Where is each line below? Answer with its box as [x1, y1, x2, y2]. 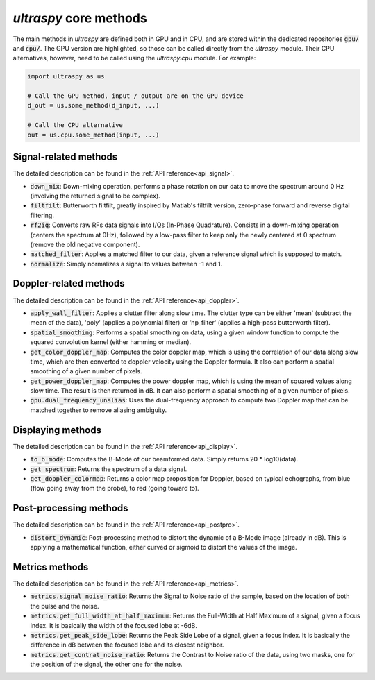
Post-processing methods [12, 502, 128, 514]
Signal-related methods [12, 151, 118, 163]
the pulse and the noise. [30, 602, 99, 610]
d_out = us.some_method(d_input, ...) [27, 101, 160, 110]
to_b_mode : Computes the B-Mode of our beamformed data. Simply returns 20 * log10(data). [30, 455, 299, 464]
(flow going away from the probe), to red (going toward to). [30, 484, 199, 493]
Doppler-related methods [12, 278, 125, 289]
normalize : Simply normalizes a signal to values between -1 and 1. [30, 260, 223, 268]
